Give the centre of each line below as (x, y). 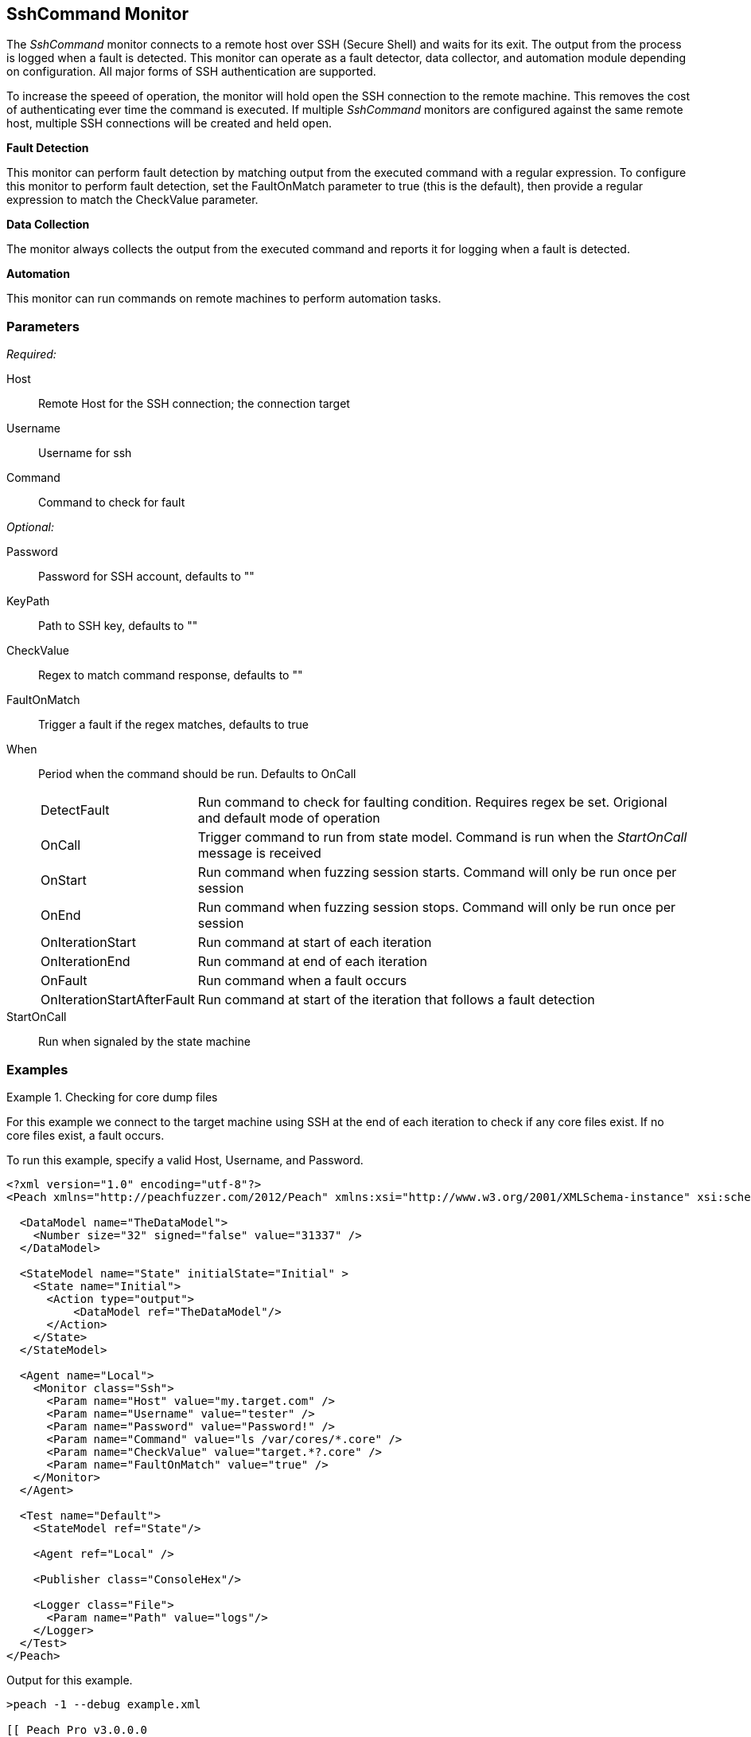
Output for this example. (70, 1680)
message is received (259, 853)
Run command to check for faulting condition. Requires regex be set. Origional (432, 802)
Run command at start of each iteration (315, 943)
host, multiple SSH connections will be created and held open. (169, 123)
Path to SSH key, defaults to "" (118, 626)
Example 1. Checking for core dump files (112, 1097)
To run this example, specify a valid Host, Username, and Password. (185, 1160)
